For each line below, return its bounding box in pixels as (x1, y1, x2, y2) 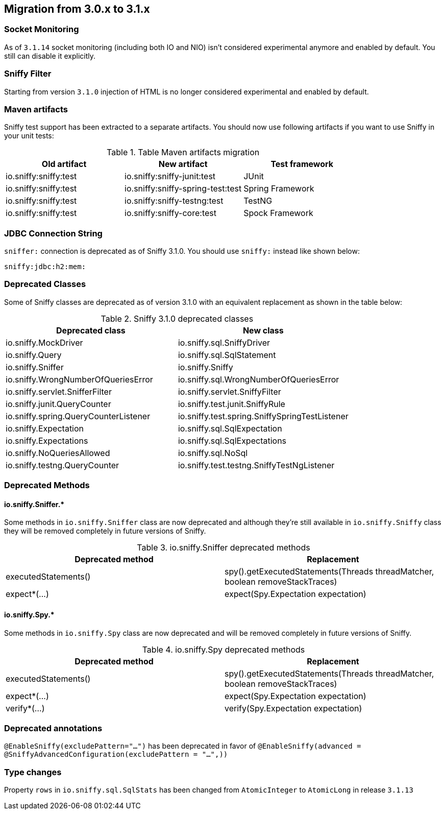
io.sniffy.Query (6, 349, 62, 360)
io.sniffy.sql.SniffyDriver (178, 337, 270, 348)
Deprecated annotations (4, 723, 103, 733)
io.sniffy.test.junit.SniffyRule (178, 398, 285, 409)
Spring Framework (243, 183, 314, 194)
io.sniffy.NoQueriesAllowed (6, 447, 110, 458)
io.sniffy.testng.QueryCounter (6, 460, 119, 470)
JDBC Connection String (4, 228, 103, 238)
